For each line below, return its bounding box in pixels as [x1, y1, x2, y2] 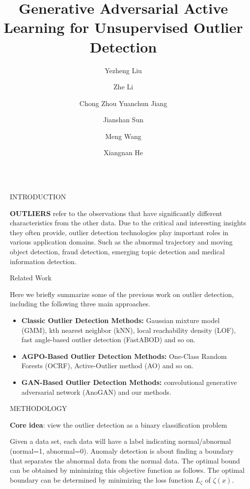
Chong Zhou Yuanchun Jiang [79, 98, 167, 108]
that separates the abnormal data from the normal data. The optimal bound [10, 455, 240, 465]
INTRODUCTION [10, 191, 66, 202]
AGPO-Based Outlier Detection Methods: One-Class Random [21, 351, 227, 361]
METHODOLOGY [10, 403, 67, 413]
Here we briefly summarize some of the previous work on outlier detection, [10, 289, 234, 299]
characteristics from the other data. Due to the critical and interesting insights [10, 217, 247, 228]
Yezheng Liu [105, 65, 142, 75]
